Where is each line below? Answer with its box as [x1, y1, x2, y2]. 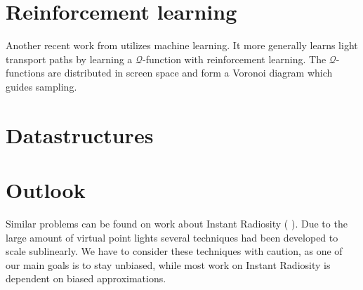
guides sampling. [6, 79, 77, 93]
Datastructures [6, 120, 154, 149]
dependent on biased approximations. [6, 271, 166, 286]
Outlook [6, 176, 86, 204]
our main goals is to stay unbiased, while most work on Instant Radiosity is [6, 257, 331, 272]
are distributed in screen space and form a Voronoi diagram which [48, 65, 333, 80]
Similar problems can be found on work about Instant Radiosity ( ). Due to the [6, 216, 348, 230]
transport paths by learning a [6, 51, 133, 66]
